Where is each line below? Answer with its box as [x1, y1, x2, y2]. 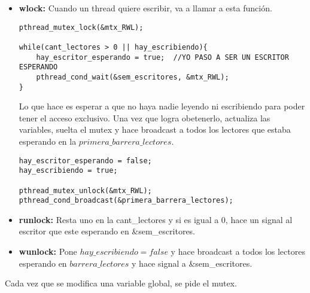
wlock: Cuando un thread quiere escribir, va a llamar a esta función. [19, 2, 272, 14]
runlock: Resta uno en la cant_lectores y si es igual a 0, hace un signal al [19, 213, 293, 225]
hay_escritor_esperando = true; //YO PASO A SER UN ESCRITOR [36, 53, 289, 62]
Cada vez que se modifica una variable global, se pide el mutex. [5, 277, 237, 289]
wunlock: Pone [19, 245, 77, 258]
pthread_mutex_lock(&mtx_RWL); [19, 23, 144, 32]
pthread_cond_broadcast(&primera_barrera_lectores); [19, 196, 233, 205]
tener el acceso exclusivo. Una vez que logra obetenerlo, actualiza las [19, 111, 271, 124]
